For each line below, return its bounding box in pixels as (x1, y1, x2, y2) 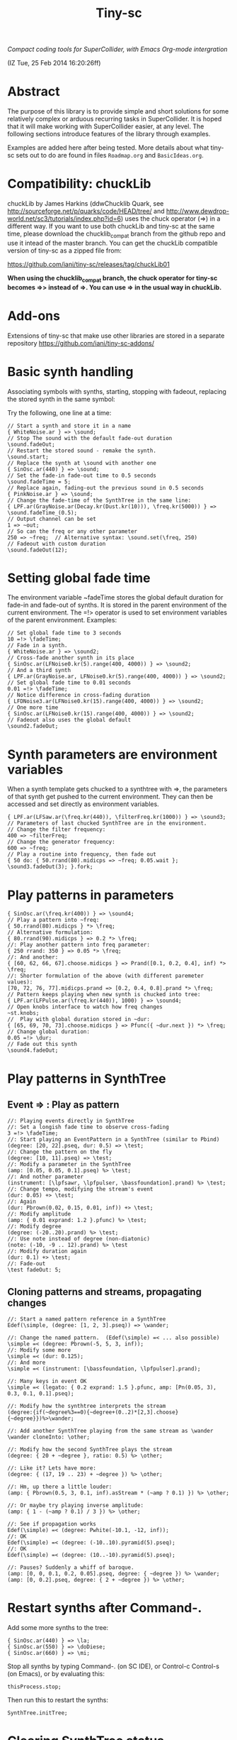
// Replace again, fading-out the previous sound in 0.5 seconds (7, 484, 204, 491)
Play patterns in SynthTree (7, 1070, 166, 1086)
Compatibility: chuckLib (7, 176, 151, 192)
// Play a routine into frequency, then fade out (7, 851, 157, 858)
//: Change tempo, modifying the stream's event (7, 1186, 154, 1193)
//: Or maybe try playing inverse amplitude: (7, 1502, 144, 1509)
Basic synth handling (7, 363, 134, 380)
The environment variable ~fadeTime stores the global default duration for (7, 593, 224, 602)
